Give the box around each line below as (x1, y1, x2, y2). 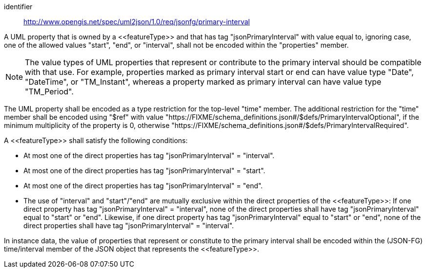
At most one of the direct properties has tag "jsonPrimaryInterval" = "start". (23, 166, 265, 175)
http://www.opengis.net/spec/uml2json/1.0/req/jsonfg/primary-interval (23, 18, 250, 26)
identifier (4, 2, 33, 11)
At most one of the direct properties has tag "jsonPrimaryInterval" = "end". (23, 181, 263, 190)
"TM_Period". (25, 87, 74, 96)
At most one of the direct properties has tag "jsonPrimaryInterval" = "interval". (23, 151, 275, 160)
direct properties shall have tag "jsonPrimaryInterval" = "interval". (23, 221, 234, 230)
